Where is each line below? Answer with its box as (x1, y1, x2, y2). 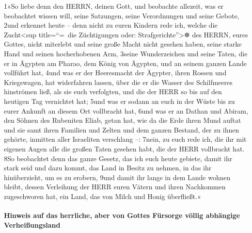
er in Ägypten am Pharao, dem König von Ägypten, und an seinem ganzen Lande (4, 58, 247, 68)
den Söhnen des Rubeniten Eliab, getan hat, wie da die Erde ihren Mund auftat (4, 115, 241, 125)
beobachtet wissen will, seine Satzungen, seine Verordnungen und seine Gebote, (4, 10, 239, 20)
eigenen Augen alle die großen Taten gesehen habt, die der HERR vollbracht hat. (4, 143, 245, 153)
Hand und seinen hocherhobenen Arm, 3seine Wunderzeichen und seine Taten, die (4, 48, 248, 58)
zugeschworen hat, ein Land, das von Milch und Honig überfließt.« (4, 191, 201, 201)
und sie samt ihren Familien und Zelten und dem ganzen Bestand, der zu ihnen (4, 124, 239, 134)
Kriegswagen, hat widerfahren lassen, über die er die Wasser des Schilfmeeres (4, 77, 233, 87)
